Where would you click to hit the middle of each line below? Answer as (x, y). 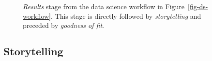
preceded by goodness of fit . (63, 25)
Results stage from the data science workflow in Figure (104, 6)
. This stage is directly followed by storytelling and (126, 16)
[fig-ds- (198, 6)
